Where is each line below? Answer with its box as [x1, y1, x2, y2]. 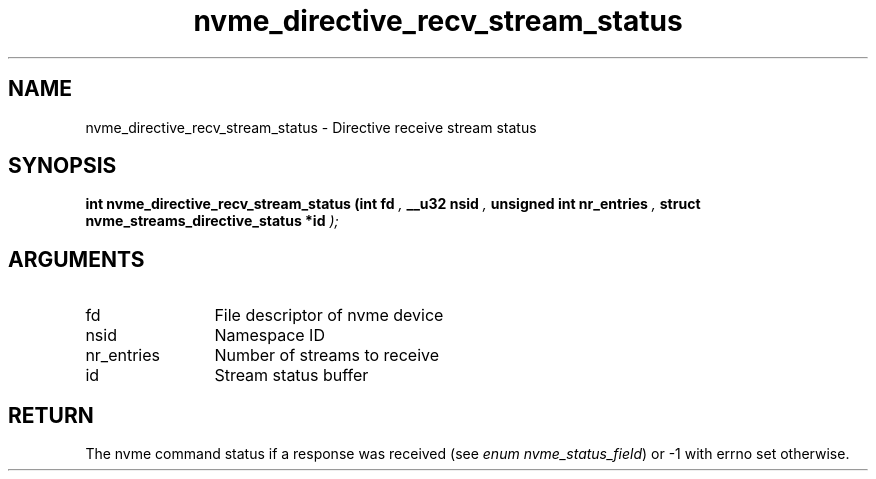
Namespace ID [214, 325, 325, 346]
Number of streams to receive [214, 345, 440, 366]
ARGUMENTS [8, 246, 145, 272]
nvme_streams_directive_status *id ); [85, 212, 339, 230]
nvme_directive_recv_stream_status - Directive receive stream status [85, 118, 537, 136]
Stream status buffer [214, 365, 369, 386]
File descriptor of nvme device [214, 305, 444, 326]
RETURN [8, 402, 94, 428]
